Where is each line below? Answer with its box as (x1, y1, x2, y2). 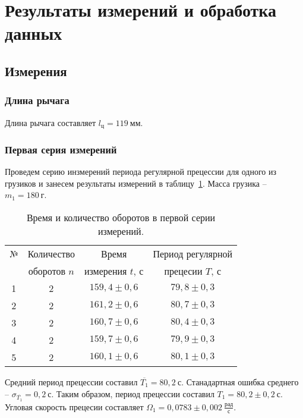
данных (5, 21, 62, 45)
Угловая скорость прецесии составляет (5, 400, 144, 413)
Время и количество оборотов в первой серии (26, 210, 216, 225)
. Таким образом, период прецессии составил (51, 387, 214, 400)
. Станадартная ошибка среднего (181, 376, 299, 388)
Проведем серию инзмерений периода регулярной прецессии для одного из (5, 165, 277, 178)
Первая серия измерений (5, 142, 117, 156)
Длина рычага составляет (5, 116, 96, 128)
